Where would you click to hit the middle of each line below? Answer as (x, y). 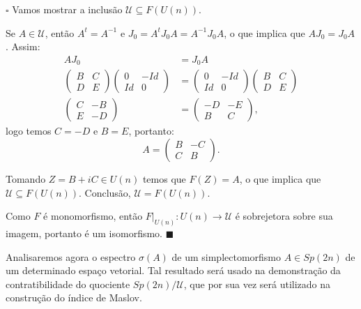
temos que (164, 178)
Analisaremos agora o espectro (71, 256)
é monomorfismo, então (93, 216)
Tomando (26, 178)
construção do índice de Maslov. (74, 297)
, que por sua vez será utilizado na (257, 284)
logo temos (29, 131)
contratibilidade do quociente (68, 284)
